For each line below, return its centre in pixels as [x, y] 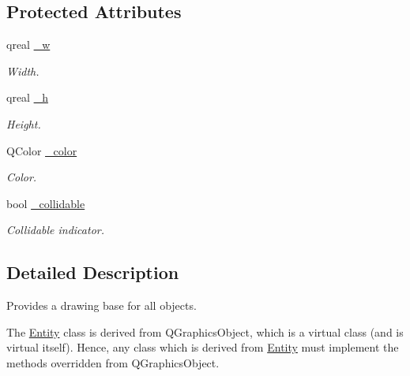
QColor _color [42, 150]
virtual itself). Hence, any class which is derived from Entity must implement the [203, 347]
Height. [24, 123]
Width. [23, 71]
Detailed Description [93, 272]
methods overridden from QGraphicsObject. [113, 362]
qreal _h [27, 97]
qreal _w [28, 45]
